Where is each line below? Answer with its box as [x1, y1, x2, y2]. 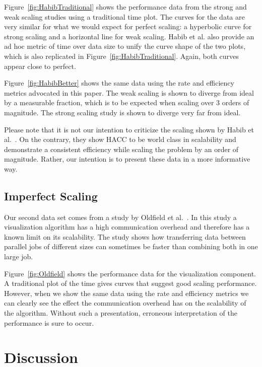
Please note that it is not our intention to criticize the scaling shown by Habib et [4, 124, 254, 134]
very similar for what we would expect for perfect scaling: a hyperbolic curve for [4, 21, 252, 32]
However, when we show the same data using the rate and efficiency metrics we [4, 287, 249, 298]
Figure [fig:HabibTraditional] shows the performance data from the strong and [4, 2, 247, 12]
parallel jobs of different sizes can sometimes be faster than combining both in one [4, 241, 258, 252]
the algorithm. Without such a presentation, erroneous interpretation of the [4, 308, 237, 318]
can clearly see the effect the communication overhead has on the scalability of [4, 298, 246, 308]
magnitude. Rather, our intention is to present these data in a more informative [4, 154, 250, 164]
